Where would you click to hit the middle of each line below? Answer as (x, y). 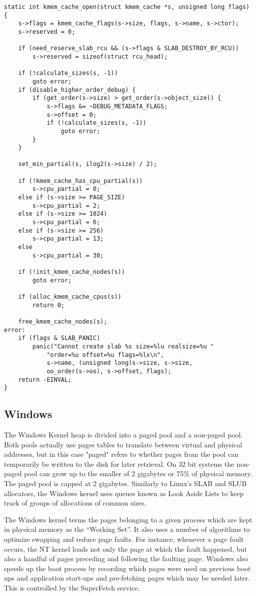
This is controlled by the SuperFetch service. (72, 587)
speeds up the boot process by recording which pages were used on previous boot (128, 568)
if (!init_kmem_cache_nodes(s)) (72, 272)
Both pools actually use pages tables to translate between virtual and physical (123, 444)
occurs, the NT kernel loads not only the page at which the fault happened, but (126, 549)
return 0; (48, 305)
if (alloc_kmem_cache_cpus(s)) (70, 297)
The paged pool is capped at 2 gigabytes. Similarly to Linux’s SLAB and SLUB (126, 483)
